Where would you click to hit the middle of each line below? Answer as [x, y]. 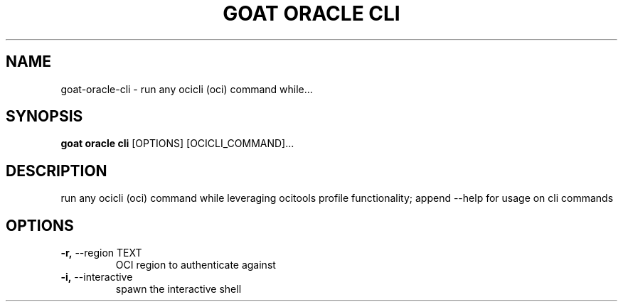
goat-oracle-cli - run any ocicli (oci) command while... [187, 89]
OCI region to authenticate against [196, 265]
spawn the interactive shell [179, 289]
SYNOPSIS [44, 117]
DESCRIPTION [57, 171]
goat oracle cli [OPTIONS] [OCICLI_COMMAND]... [177, 144]
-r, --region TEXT [101, 253]
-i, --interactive [97, 277]
